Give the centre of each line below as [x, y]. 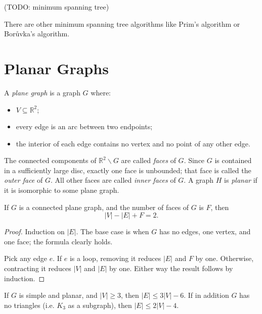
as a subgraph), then [100, 305]
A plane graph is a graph [42, 92]
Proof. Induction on [34, 231]
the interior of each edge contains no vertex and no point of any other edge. [133, 143]
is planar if [241, 180]
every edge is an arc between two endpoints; [84, 126]
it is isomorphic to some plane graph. [62, 190]
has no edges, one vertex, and [205, 231]
